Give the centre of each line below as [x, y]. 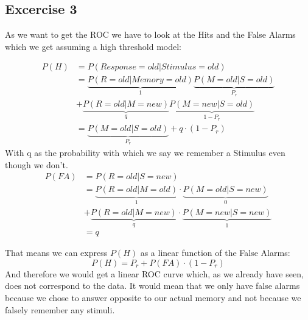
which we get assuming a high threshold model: [93, 46]
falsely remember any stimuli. [60, 309]
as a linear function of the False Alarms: [215, 253]
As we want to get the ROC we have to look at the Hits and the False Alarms [150, 34]
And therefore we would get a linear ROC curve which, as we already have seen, [154, 273]
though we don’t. [37, 164]
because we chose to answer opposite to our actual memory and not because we [153, 298]
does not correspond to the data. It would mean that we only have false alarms [152, 286]
